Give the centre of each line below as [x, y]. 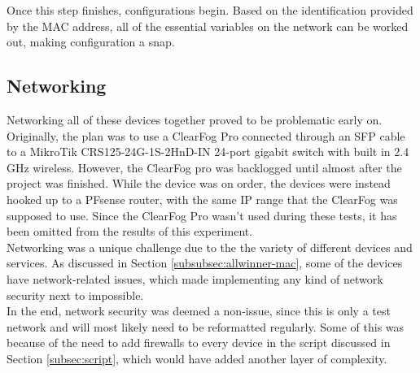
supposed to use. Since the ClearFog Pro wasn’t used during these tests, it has [202, 215]
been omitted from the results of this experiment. [130, 231]
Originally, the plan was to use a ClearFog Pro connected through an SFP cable [206, 135]
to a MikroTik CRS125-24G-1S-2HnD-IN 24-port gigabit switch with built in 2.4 [208, 152]
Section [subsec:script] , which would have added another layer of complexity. [197, 358]
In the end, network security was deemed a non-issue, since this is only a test [199, 311]
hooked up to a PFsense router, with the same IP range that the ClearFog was [202, 199]
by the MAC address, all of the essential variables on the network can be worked [208, 26]
